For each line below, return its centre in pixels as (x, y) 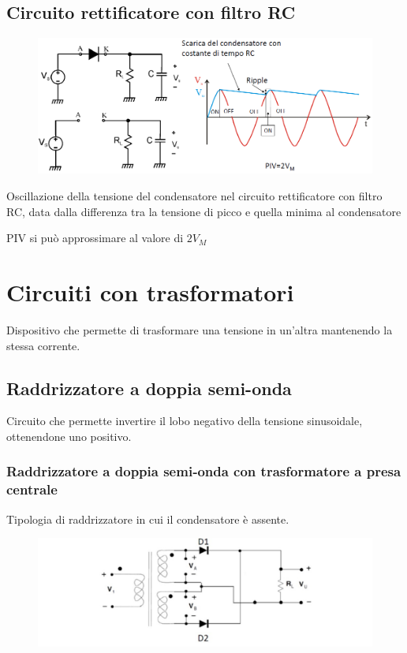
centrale (32, 489)
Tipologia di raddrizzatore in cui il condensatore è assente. (148, 519)
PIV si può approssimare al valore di (95, 238)
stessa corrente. (43, 345)
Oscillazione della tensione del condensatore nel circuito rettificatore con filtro (194, 196)
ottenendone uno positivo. (69, 436)
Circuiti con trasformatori (150, 291)
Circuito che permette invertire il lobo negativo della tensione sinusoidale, (185, 421)
